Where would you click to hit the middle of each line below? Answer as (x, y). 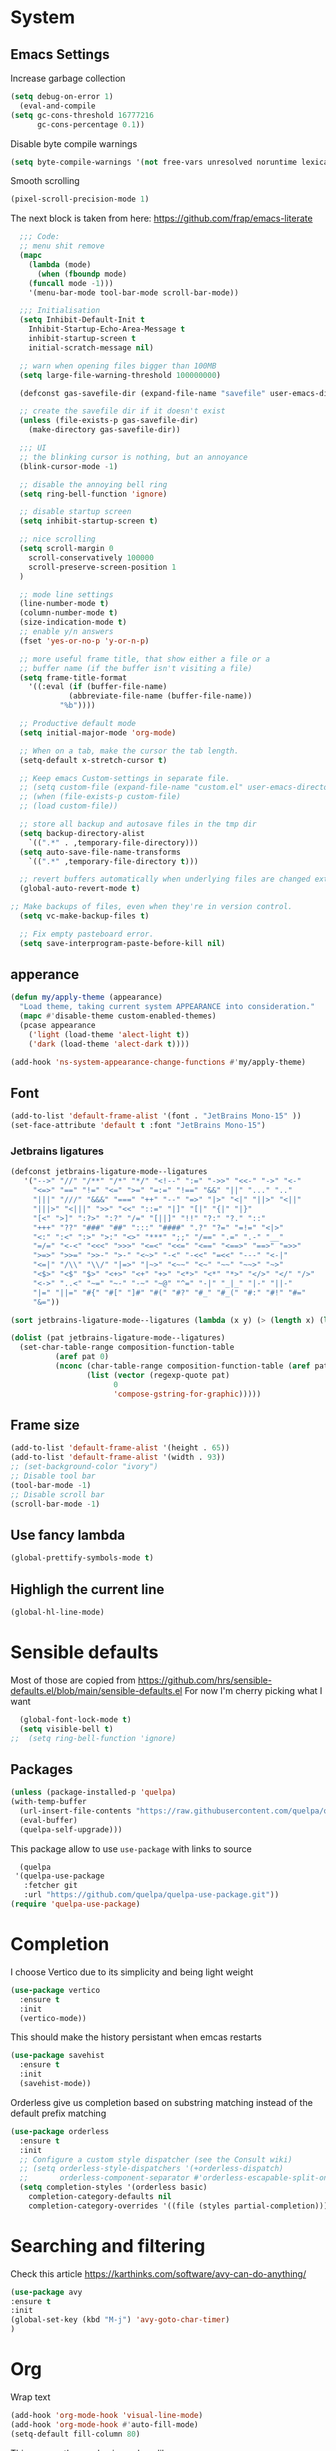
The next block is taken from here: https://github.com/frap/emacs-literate (161, 218)
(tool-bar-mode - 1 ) (51, 1485)
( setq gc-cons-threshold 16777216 (82, 115)
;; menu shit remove (62, 246)
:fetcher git (50, 1886)
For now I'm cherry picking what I (253, 1690)
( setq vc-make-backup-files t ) (84, 916)
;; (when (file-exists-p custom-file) (100, 797)
